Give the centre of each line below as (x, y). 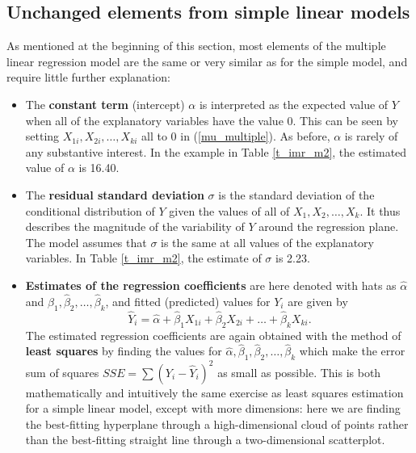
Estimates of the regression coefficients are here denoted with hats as (211, 285)
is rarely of (371, 136)
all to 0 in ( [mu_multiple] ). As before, (236, 136)
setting (42, 136)
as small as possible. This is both (299, 372)
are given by (318, 301)
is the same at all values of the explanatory (267, 242)
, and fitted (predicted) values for (188, 301)
